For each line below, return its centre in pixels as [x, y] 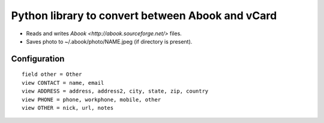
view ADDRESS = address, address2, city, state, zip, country [115, 91]
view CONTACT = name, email [63, 83]
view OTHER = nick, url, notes [68, 108]
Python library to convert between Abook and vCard [144, 16]
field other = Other [52, 74]
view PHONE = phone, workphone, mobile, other [91, 99]
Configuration [38, 59]
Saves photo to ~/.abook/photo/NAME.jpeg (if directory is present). [109, 41]
